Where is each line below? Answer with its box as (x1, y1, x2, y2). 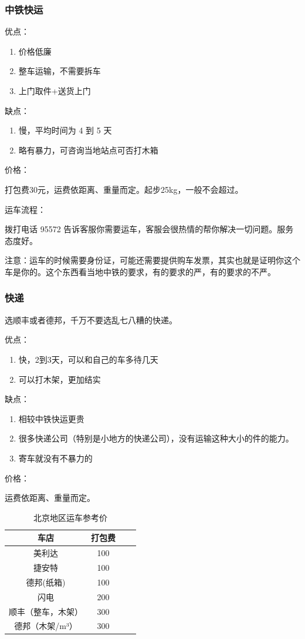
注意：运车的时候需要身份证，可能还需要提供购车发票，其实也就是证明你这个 (5, 254, 300, 266)
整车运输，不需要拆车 (18, 65, 101, 77)
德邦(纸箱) (26, 576, 66, 588)
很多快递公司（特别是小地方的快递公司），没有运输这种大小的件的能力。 (18, 432, 294, 444)
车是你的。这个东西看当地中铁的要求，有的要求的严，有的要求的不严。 (5, 265, 276, 277)
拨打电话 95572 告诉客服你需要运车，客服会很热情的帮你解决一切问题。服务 (5, 223, 294, 235)
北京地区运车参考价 (33, 511, 107, 523)
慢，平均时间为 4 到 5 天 (18, 124, 112, 136)
